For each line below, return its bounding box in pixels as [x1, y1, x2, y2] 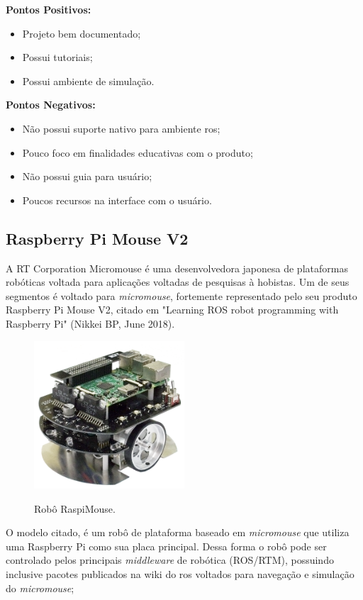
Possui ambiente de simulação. [22, 73, 155, 88]
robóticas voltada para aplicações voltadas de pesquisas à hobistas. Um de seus [6, 274, 350, 289]
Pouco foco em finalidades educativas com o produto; [22, 145, 253, 160]
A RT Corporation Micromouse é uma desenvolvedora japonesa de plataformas [6, 260, 348, 275]
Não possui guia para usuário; [22, 169, 152, 184]
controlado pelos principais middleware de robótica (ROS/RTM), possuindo [6, 552, 334, 567]
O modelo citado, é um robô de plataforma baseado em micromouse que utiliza [6, 525, 350, 540]
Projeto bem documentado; [22, 26, 141, 40]
